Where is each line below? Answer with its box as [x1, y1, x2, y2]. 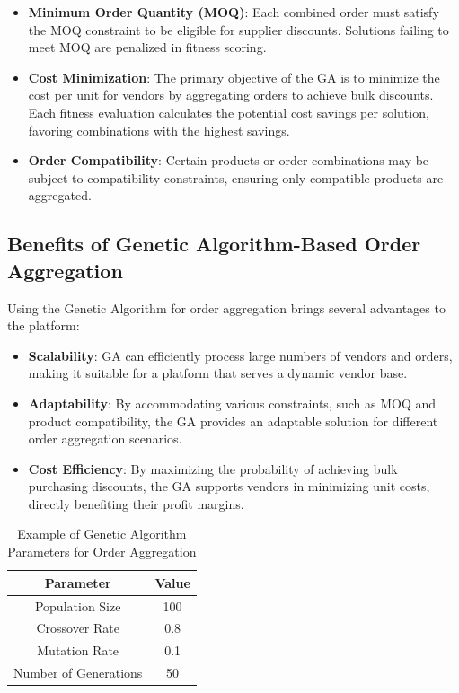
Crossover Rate [36, 618, 119, 637]
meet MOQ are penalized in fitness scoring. [28, 38, 267, 57]
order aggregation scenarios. [28, 429, 182, 448]
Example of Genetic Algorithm [17, 524, 187, 543]
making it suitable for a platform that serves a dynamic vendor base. [28, 364, 408, 382]
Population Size [34, 596, 121, 615]
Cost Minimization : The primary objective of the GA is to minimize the [28, 67, 440, 86]
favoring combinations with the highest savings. [28, 120, 290, 139]
